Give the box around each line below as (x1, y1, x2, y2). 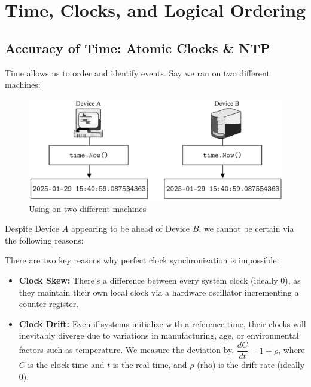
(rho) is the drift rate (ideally (197, 358, 305, 371)
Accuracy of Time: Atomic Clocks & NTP (5, 38, 270, 57)
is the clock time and (28, 358, 105, 371)
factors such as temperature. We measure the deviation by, (19, 343, 234, 356)
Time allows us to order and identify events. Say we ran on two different (5, 66, 270, 79)
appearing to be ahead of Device (71, 222, 190, 235)
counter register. (19, 297, 79, 310)
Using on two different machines (29, 202, 147, 214)
